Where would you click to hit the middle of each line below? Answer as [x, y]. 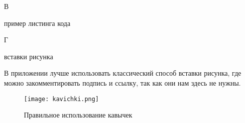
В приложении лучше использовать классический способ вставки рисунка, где [123, 73]
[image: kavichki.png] [61, 99]
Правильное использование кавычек [78, 115]
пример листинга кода [37, 23]
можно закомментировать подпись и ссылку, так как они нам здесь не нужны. [122, 82]
